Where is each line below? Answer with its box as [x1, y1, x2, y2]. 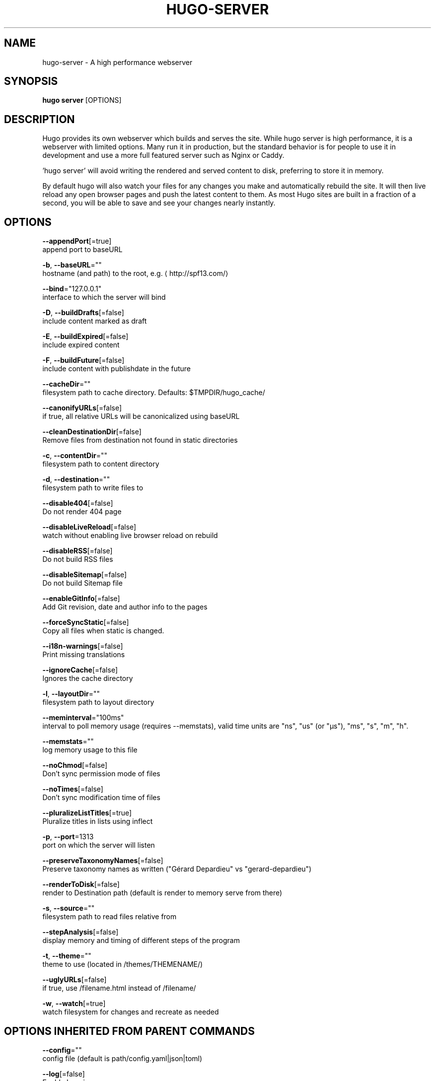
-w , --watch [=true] [42, 999, 106, 1008]
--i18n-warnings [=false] [42, 642, 123, 651]
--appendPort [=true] [42, 237, 112, 246]
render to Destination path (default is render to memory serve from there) [42, 888, 283, 897]
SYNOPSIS [4, 75, 58, 88]
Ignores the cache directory [42, 674, 133, 683]
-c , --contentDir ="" [42, 451, 107, 460]
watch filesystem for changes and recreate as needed [42, 1008, 219, 1016]
